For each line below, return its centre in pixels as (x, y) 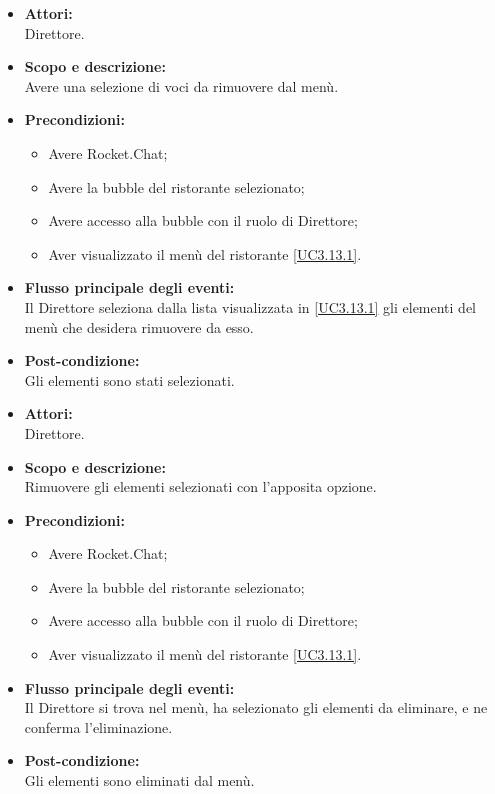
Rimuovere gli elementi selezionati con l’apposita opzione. (200, 486)
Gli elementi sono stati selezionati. (129, 379)
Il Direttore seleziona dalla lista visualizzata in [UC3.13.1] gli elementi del (250, 306)
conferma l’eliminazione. (98, 726)
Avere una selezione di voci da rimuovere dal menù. (181, 85)
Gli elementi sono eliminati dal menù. (139, 780)
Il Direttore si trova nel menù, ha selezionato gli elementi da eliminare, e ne (256, 707)
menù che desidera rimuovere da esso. (139, 326)
